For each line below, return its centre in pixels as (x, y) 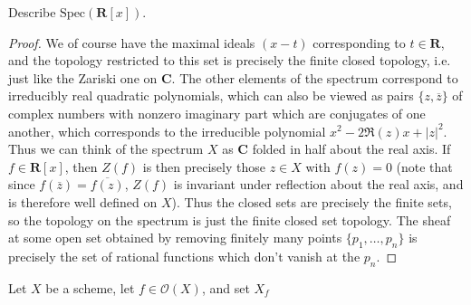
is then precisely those (204, 166)
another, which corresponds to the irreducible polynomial (167, 131)
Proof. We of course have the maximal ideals (132, 42)
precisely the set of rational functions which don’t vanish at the (184, 256)
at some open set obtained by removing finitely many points (175, 238)
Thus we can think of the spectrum (106, 149)
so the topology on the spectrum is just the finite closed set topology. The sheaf (230, 219)
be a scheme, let (90, 287)
